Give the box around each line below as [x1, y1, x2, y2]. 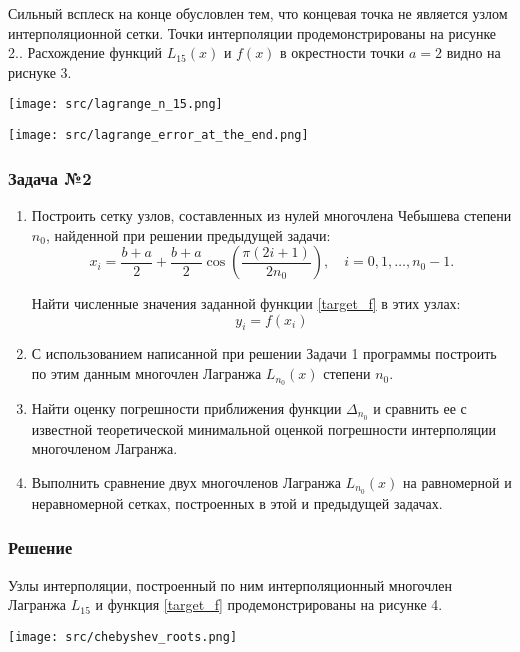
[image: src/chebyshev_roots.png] [8, 629, 238, 644]
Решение [8, 535, 73, 560]
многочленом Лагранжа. [31, 438, 178, 459]
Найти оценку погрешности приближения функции [31, 397, 342, 418]
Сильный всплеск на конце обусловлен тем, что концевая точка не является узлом [8, 3, 508, 23]
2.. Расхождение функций [8, 42, 162, 63]
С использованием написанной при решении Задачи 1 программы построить [31, 343, 497, 364]
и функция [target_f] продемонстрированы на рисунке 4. [95, 594, 443, 615]
